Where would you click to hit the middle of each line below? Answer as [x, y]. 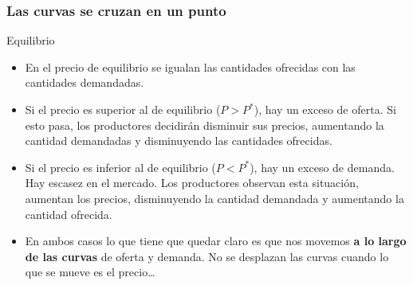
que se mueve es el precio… [90, 272]
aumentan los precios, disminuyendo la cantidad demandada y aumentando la [214, 198]
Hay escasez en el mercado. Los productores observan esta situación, [192, 183]
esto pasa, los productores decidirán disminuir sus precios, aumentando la [205, 125]
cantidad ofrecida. [69, 214]
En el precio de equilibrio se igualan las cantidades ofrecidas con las [190, 66]
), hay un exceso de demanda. [322, 167]
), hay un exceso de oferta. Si [325, 109]
